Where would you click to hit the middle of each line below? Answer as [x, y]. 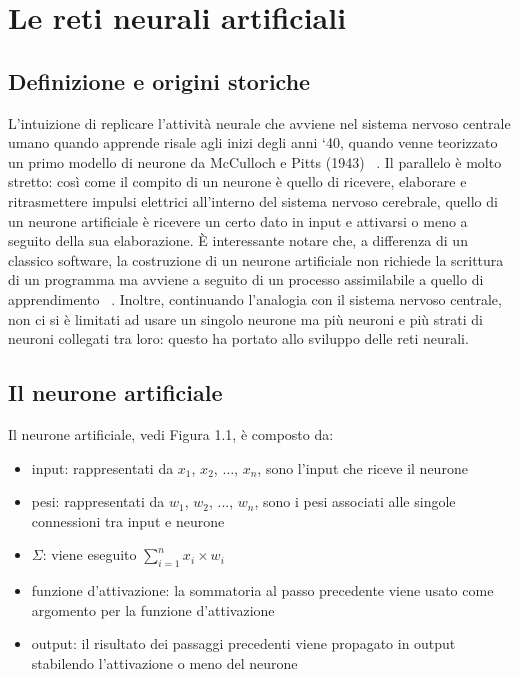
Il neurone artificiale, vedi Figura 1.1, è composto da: [171, 433]
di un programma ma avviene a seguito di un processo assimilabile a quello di [246, 279]
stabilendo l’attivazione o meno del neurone [164, 662]
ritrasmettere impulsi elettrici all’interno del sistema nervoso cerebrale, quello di [253, 200]
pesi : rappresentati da [98, 501]
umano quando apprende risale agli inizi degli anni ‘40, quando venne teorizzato [253, 142]
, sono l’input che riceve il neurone [362, 467]
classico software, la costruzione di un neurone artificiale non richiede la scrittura [256, 259]
